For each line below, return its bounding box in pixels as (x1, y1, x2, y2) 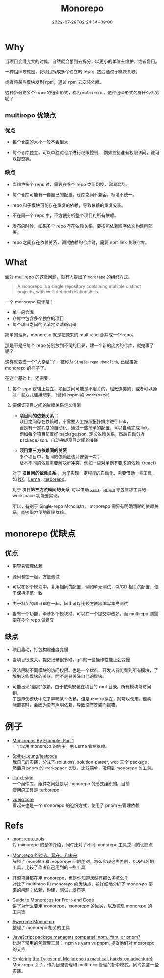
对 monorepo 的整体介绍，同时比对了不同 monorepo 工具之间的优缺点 (12, 842, 153, 848)
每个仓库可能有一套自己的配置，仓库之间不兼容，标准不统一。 (12, 191, 137, 197)
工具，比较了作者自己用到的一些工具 (12, 864, 86, 870)
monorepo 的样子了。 (5, 365, 49, 371)
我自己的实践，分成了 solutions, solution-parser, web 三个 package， (12, 759, 152, 765)
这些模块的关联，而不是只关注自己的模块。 (21, 674, 107, 679)
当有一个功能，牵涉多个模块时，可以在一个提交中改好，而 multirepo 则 (12, 610, 154, 617)
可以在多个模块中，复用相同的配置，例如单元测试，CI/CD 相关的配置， (12, 583, 155, 590)
